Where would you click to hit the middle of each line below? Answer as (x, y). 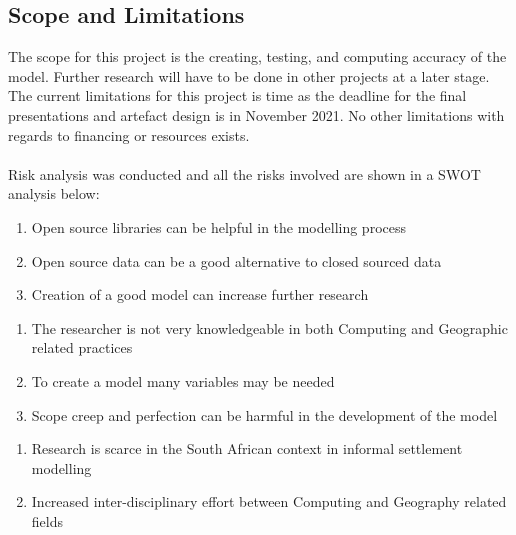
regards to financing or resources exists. (129, 134)
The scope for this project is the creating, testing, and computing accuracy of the (257, 56)
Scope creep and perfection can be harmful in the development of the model (264, 414)
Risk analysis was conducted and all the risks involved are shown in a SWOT (244, 173)
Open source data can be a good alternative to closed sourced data (236, 260)
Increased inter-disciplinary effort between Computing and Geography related (269, 501)
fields (47, 520)
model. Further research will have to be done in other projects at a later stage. (249, 75)
